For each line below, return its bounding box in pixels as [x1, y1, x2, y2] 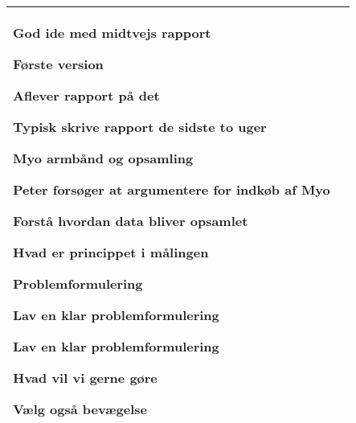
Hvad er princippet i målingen [13, 243, 209, 261]
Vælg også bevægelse [13, 400, 147, 418]
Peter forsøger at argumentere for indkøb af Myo [13, 180, 330, 199]
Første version [13, 55, 104, 73]
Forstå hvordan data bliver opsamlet [13, 211, 248, 230]
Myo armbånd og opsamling [13, 149, 194, 167]
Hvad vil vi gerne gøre [13, 368, 158, 387]
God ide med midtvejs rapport [13, 23, 211, 42]
